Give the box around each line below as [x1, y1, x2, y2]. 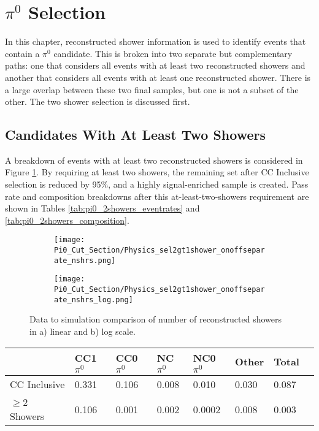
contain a [5, 47, 40, 59]
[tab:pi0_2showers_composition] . [5, 213, 129, 226]
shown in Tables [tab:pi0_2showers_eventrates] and [5, 202, 200, 215]
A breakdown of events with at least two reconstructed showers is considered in [5, 153, 303, 166]
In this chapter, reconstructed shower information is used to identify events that [5, 35, 306, 48]
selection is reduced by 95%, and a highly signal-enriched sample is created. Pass [5, 178, 309, 191]
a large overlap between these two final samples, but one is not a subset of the [5, 83, 299, 96]
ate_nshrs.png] [54, 256, 116, 265]
